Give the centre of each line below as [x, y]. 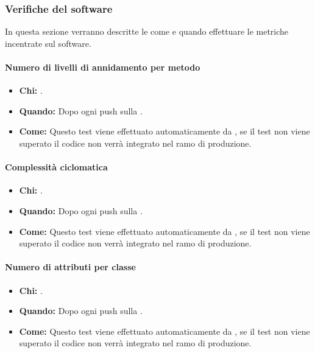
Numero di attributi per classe [70, 267]
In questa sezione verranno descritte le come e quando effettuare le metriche [147, 31]
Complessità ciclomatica [56, 167]
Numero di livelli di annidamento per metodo [103, 67]
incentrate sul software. [48, 43]
